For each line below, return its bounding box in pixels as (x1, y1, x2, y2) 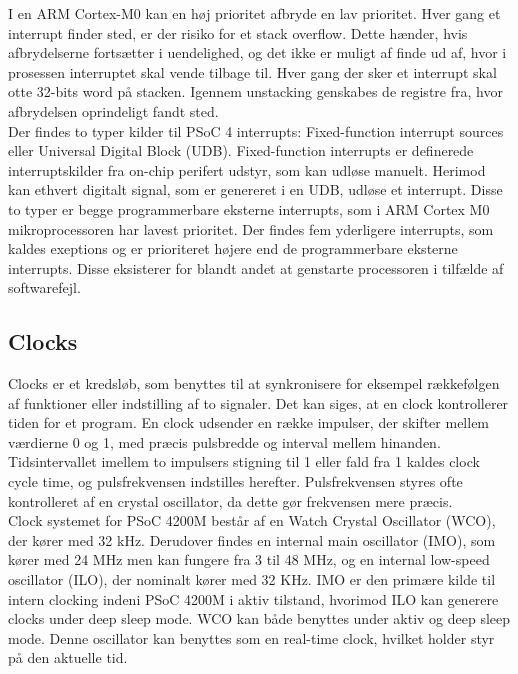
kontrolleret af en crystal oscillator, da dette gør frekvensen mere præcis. (8, 490, 453, 511)
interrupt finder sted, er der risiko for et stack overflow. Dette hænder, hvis (8, 22, 468, 43)
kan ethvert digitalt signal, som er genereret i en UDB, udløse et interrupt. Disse (8, 179, 503, 200)
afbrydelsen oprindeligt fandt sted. (8, 100, 219, 121)
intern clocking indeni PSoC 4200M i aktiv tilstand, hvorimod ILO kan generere (8, 588, 499, 609)
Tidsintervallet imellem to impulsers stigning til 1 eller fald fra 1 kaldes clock (8, 451, 480, 472)
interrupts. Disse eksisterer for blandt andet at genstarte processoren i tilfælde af (8, 257, 504, 278)
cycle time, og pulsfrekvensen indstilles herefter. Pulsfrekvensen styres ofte (8, 471, 463, 492)
